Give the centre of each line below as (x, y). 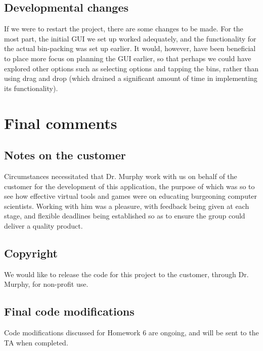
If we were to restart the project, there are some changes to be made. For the (124, 29)
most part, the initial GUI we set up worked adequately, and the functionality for (130, 38)
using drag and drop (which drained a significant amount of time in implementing (131, 78)
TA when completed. (36, 342)
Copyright (31, 253)
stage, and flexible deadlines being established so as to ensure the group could (125, 216)
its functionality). (31, 88)
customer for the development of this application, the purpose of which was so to (129, 186)
